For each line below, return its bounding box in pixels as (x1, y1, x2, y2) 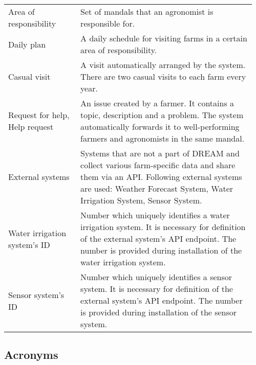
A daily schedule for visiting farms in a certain (80, 32, 247, 44)
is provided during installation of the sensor (80, 306, 237, 318)
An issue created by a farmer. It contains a (80, 97, 234, 109)
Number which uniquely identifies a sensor (80, 271, 232, 283)
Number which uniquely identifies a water (80, 209, 230, 221)
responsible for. (80, 17, 135, 29)
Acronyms (4, 347, 58, 362)
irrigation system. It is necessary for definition (80, 221, 246, 233)
